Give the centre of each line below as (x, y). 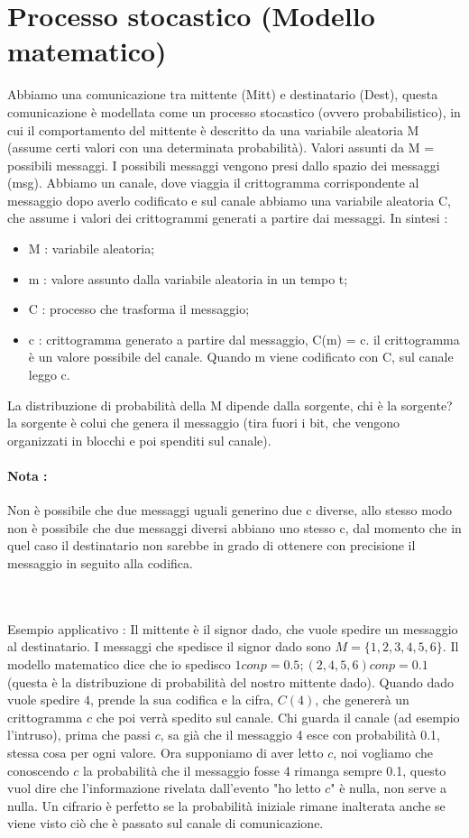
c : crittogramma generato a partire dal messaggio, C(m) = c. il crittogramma (244, 339)
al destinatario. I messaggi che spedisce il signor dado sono (169, 646)
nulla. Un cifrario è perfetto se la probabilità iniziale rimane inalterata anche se (226, 805)
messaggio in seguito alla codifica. (100, 562)
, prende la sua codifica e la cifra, (182, 700)
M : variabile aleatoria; (92, 249)
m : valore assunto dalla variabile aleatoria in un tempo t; (188, 278)
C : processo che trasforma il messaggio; (139, 309)
